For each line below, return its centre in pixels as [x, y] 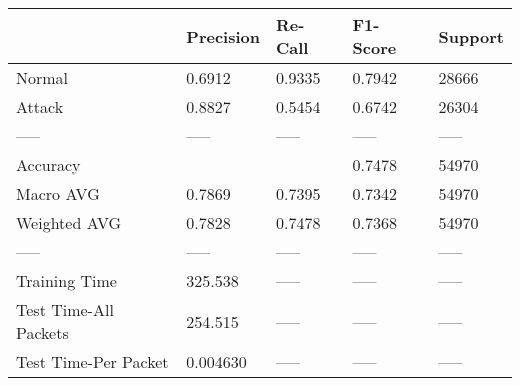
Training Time [66, 280]
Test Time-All [65, 309]
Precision [223, 36]
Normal [42, 77]
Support [471, 36]
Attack [40, 106]
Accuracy [48, 164]
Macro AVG [58, 193]
